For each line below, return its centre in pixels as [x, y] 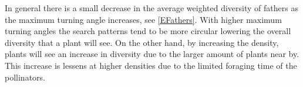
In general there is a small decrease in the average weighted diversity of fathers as [151, 8]
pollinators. [25, 77]
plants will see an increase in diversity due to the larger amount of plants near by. [152, 54]
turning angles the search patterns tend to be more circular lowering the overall [148, 31]
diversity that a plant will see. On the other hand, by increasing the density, [142, 42]
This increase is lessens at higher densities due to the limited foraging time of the [151, 65]
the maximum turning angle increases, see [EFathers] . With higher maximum [143, 19]
